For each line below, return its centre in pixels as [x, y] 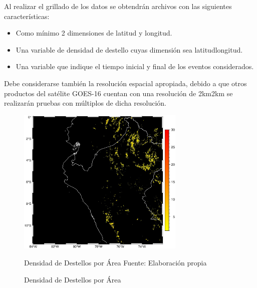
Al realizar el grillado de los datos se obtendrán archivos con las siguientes [118, 6]
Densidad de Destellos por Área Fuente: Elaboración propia [115, 262]
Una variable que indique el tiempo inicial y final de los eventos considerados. [135, 66]
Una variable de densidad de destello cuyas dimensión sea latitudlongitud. [129, 49]
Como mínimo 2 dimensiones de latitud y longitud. [94, 33]
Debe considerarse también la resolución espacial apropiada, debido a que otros [125, 83]
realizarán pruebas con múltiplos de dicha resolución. [85, 103]
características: [27, 16]
